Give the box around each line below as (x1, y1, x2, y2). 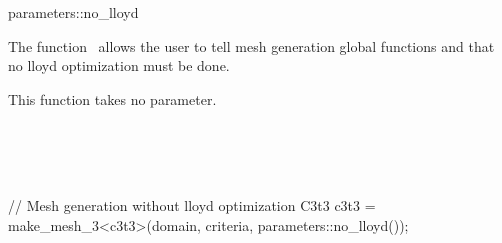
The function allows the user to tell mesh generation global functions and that (8, 35, 495, 56)
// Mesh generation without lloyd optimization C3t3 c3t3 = (8, 195, 376, 216)
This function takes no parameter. (8, 88, 217, 109)
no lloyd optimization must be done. (8, 55, 230, 76)
